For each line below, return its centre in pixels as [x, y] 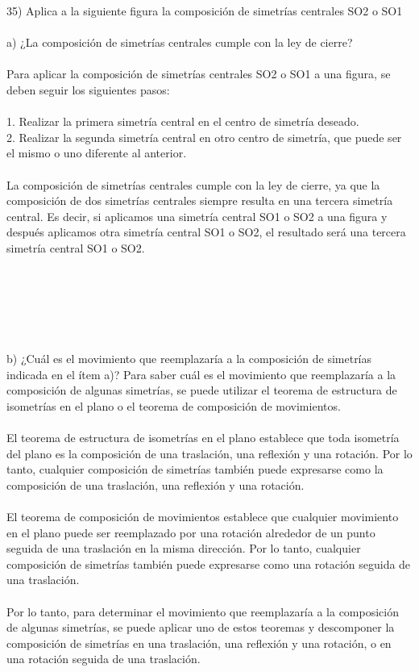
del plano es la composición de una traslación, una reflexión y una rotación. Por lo [209, 453]
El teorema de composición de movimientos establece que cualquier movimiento [203, 516]
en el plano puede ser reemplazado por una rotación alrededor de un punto [191, 532]
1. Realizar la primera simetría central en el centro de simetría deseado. [183, 121]
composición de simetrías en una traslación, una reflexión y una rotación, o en [199, 643]
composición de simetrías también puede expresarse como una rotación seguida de [209, 563]
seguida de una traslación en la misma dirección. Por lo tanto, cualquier [184, 548]
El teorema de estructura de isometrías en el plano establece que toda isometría [203, 438]
